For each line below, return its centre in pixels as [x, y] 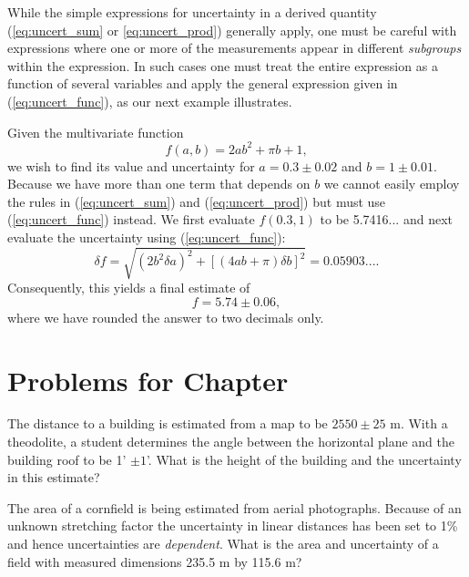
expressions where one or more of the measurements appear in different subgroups [234, 48]
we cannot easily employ [392, 184]
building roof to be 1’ [67, 459]
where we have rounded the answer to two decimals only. [166, 317]
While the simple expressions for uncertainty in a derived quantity [192, 12]
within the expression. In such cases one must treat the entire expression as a [223, 65]
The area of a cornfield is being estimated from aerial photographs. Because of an [234, 507]
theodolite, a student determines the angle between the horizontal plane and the [231, 442]
